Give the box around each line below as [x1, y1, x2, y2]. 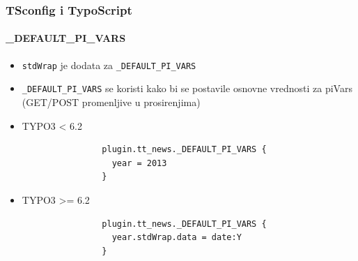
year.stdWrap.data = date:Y [111, 232, 242, 243]
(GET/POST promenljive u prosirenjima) [22, 94, 201, 109]
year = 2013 [111, 158, 167, 168]
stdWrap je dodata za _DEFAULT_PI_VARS [22, 57, 196, 72]
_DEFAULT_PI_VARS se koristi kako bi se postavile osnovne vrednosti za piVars [22, 81, 352, 96]
